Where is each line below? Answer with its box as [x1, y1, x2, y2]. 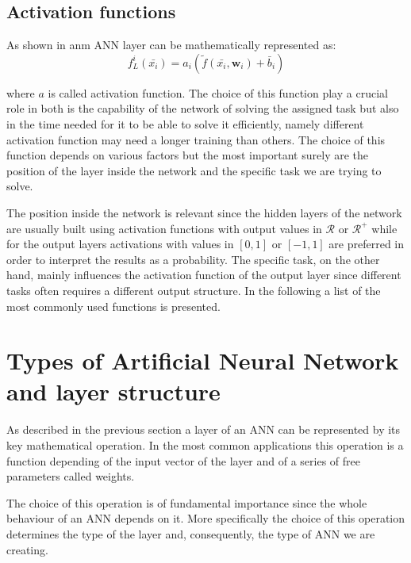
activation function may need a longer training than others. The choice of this [6, 131, 386, 147]
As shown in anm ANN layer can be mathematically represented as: [6, 36, 336, 53]
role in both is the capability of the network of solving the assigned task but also [6, 100, 399, 117]
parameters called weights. [6, 468, 135, 484]
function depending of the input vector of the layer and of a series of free [6, 452, 360, 469]
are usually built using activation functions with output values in [6, 220, 322, 236]
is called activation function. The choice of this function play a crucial [48, 84, 388, 101]
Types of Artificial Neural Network [6, 344, 399, 377]
